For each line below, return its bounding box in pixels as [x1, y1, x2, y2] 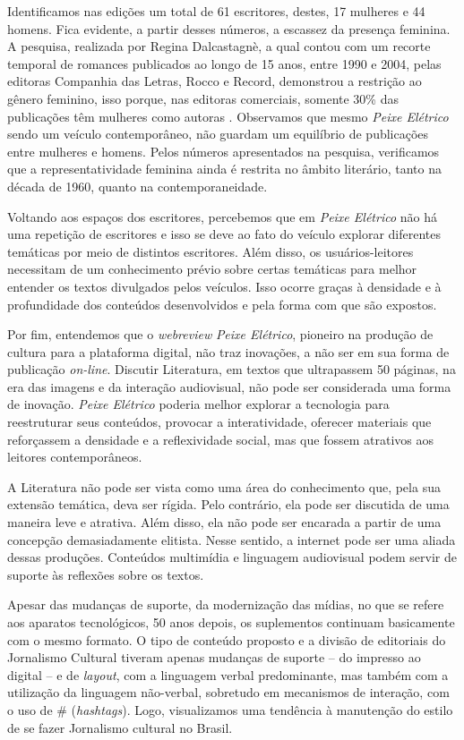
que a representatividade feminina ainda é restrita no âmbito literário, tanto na [7, 159, 442, 178]
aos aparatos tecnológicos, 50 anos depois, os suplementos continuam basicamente [7, 613, 455, 631]
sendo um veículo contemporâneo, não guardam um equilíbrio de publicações [7, 124, 429, 143]
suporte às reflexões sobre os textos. [7, 565, 204, 583]
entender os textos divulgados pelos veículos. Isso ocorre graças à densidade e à [7, 276, 442, 295]
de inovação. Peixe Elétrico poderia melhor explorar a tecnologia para [7, 395, 390, 413]
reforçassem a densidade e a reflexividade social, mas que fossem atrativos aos [7, 430, 434, 448]
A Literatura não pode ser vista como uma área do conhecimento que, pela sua [7, 477, 441, 496]
